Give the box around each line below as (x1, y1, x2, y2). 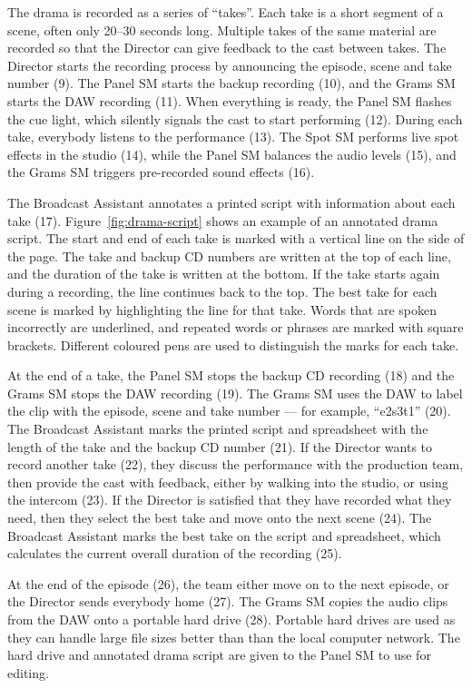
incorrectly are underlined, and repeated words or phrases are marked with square (7, 318, 464, 337)
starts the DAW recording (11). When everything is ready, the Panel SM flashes (7, 91, 452, 110)
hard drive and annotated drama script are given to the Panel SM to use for (7, 645, 431, 664)
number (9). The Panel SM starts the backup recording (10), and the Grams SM (7, 74, 456, 93)
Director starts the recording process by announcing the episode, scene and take (7, 55, 452, 74)
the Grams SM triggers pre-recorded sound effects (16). (7, 162, 315, 182)
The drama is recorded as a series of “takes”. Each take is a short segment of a (7, 3, 444, 21)
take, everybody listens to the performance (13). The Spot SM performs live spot (7, 127, 459, 146)
